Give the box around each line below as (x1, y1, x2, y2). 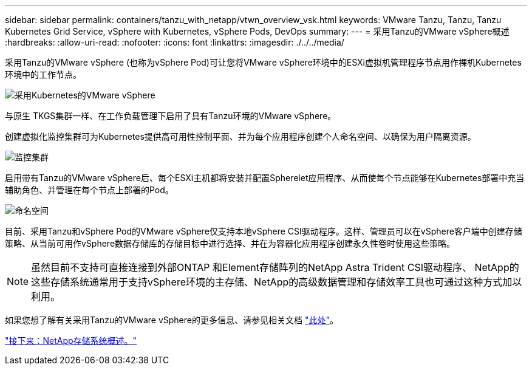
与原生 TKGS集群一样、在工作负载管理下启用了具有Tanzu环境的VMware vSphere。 (5, 111, 336, 121)
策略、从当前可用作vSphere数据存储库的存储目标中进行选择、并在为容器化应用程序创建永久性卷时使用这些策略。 (5, 238, 455, 248)
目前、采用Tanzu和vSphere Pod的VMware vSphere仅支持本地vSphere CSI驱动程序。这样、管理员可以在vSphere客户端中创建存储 (5, 226, 522, 236)
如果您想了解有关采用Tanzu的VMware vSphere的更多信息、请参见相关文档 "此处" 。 (5, 315, 338, 325)
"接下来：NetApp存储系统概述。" (5, 335, 137, 346)
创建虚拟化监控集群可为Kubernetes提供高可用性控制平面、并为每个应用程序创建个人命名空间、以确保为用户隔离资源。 (5, 131, 476, 142)
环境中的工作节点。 (5, 69, 81, 80)
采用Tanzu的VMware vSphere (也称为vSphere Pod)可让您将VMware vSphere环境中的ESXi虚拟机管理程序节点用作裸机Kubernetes (5, 57, 522, 67)
